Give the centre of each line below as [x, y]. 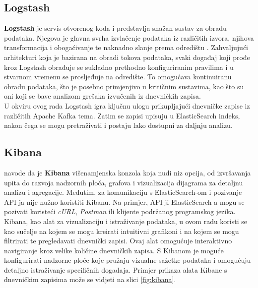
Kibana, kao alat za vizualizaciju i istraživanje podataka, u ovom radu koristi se [126, 221]
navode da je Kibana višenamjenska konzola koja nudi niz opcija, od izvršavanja [128, 172]
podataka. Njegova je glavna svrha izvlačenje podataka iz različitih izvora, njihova [129, 37]
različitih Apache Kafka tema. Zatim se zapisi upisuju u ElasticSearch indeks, [122, 115]
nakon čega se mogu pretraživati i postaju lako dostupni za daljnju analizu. [118, 125]
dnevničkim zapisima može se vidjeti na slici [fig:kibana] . [90, 279]
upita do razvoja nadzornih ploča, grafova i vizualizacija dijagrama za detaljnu [124, 182]
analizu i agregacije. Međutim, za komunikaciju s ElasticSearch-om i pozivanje [123, 192]
